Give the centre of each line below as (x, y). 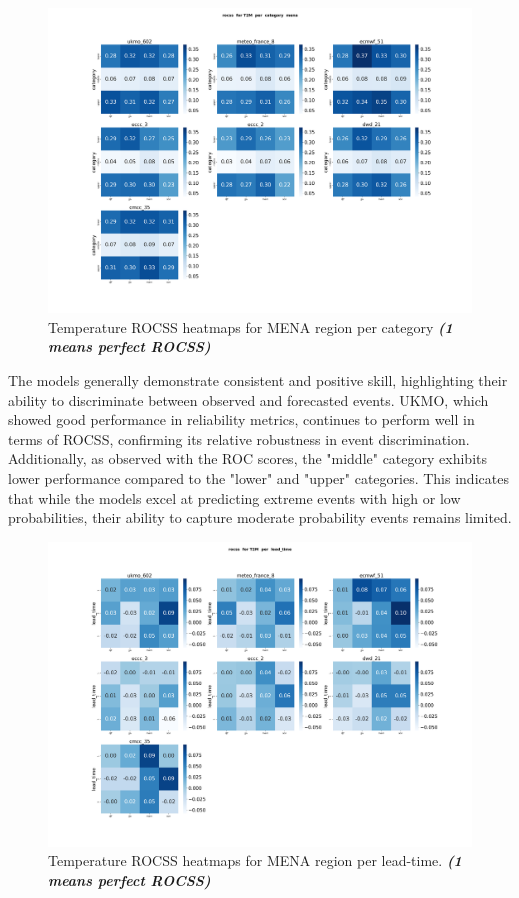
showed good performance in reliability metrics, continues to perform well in (241, 419)
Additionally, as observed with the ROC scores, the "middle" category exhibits (247, 458)
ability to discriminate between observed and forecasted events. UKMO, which (248, 399)
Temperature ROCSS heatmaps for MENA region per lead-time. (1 (255, 860)
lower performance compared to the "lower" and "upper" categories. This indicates (258, 477)
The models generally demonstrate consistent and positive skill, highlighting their (258, 379)
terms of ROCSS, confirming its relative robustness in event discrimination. (239, 438)
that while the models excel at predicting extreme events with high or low (234, 497)
